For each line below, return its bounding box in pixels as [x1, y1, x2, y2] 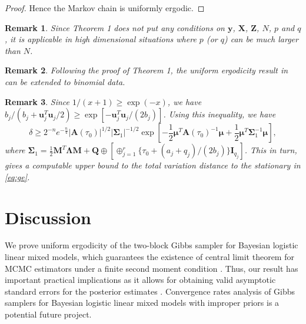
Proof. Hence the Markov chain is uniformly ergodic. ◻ [5, 2, 205, 14]
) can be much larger [224, 33, 298, 45]
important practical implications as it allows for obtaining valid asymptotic [5, 274, 276, 286]
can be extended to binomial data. [5, 75, 125, 87]
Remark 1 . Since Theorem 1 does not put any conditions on [5, 21, 225, 33]
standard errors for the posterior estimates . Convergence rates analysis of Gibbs [5, 285, 295, 297]
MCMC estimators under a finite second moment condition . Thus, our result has [5, 262, 298, 274]
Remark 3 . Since [5, 95, 70, 107]
